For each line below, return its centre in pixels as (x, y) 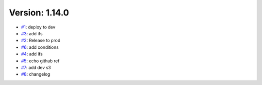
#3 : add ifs (32, 33)
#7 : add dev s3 (36, 67)
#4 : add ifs (32, 54)
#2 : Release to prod (41, 41)
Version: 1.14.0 (39, 13)
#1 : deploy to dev (38, 27)
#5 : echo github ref (40, 61)
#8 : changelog (36, 74)
